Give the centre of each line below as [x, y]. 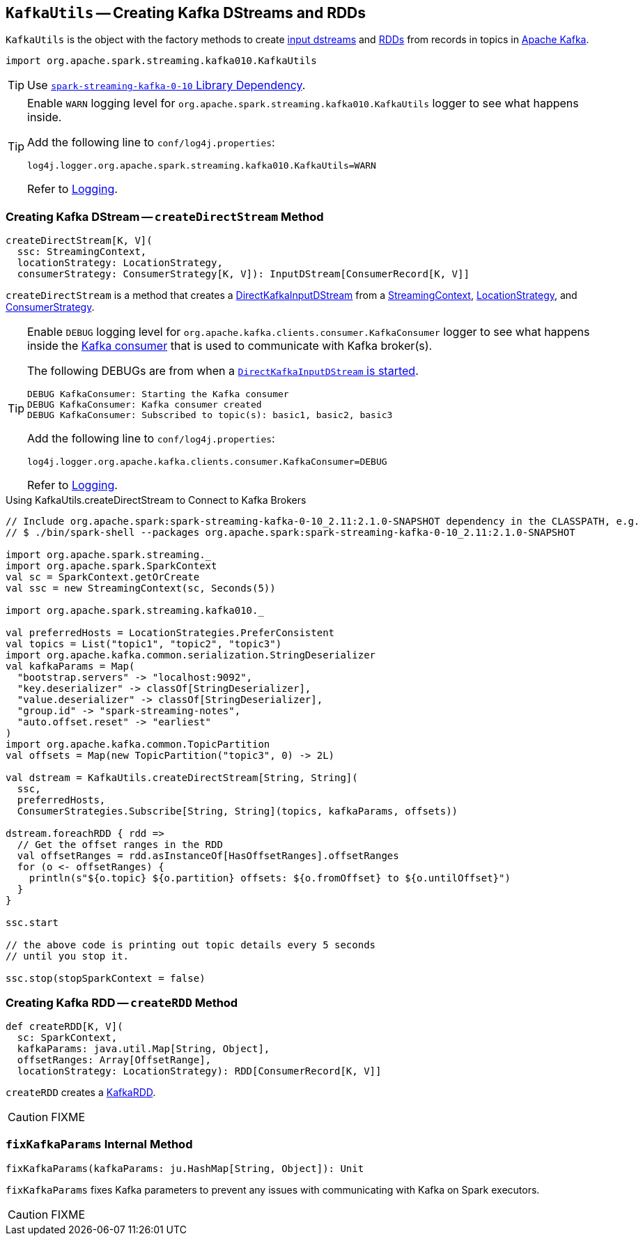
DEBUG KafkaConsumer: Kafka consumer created [145, 405]
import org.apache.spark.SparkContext [111, 566]
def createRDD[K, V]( [64, 1026]
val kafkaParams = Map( [70, 666]
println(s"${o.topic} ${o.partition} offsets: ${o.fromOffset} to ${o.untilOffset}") [270, 878]
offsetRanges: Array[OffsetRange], [114, 1059]
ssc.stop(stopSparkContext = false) [106, 979]
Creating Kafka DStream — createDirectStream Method [165, 216]
